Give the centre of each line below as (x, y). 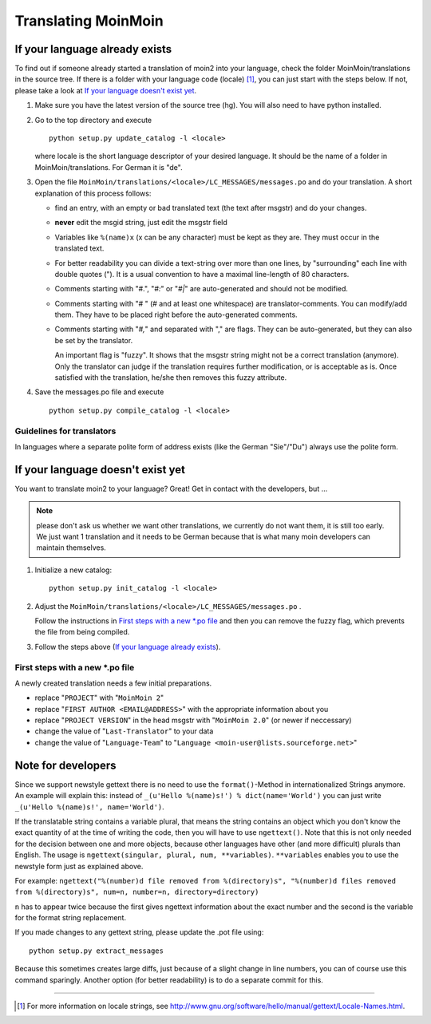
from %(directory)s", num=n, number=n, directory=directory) (137, 892)
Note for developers (65, 765)
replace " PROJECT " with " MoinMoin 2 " (99, 698)
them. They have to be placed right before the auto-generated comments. (176, 314)
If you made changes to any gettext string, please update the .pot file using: (139, 932)
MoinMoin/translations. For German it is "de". (109, 167)
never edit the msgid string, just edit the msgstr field (141, 223)
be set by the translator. (94, 340)
